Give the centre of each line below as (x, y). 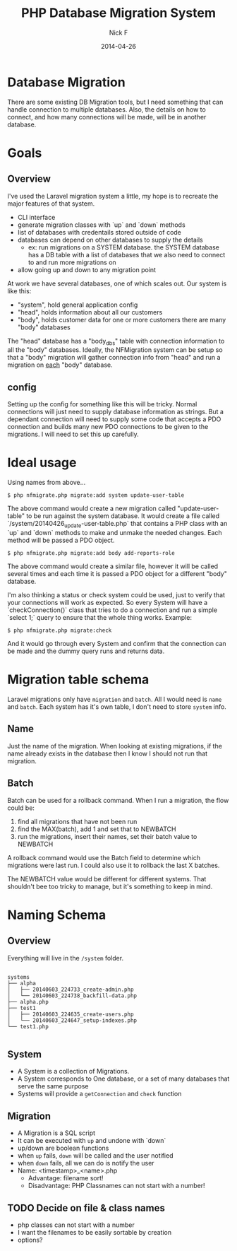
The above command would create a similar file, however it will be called (113, 566)
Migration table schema (78, 680)
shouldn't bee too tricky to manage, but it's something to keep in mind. (110, 886)
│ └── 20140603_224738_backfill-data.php (72, 995)
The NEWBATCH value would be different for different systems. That (107, 879)
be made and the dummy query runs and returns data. (86, 651)
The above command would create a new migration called (92, 509)
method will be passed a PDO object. (61, 540)
